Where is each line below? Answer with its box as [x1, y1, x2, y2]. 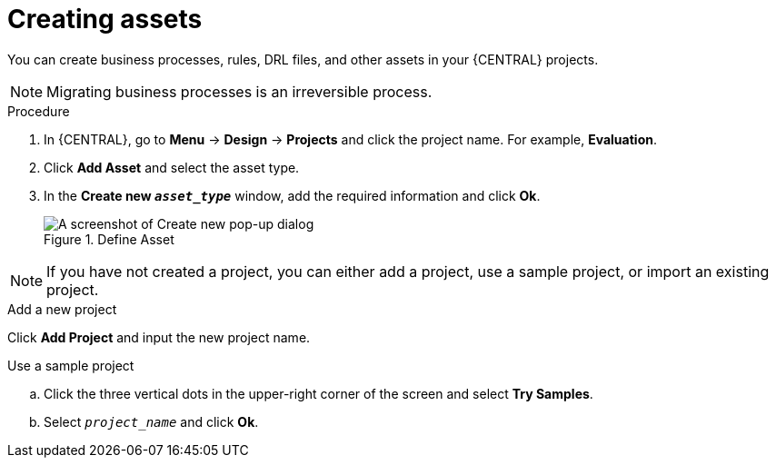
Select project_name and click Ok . [44, 413, 259, 430]
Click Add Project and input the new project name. [7, 329, 311, 345]
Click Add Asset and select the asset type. [44, 159, 300, 175]
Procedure [7, 103, 70, 119]
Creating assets [7, 4, 203, 35]
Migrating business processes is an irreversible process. [46, 82, 433, 101]
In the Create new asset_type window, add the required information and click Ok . [44, 187, 541, 203]
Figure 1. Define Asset [44, 231, 174, 247]
